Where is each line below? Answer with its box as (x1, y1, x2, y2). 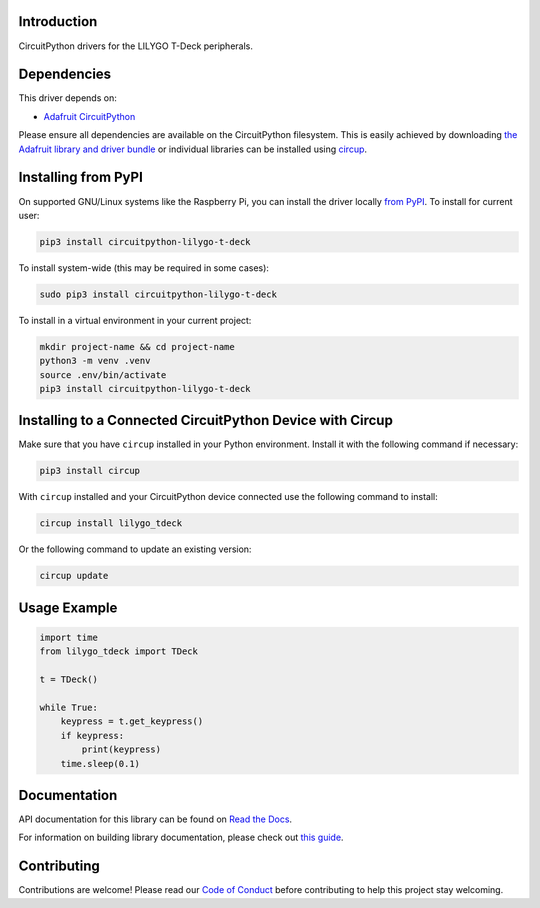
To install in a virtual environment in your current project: (18, 314, 252, 326)
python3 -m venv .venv (39, 355, 151, 367)
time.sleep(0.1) (60, 758, 140, 769)
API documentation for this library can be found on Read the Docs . (18, 813, 293, 825)
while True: (39, 701, 99, 713)
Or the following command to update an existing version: (18, 543, 252, 555)
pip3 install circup (39, 465, 140, 477)
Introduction (18, 13, 98, 30)
